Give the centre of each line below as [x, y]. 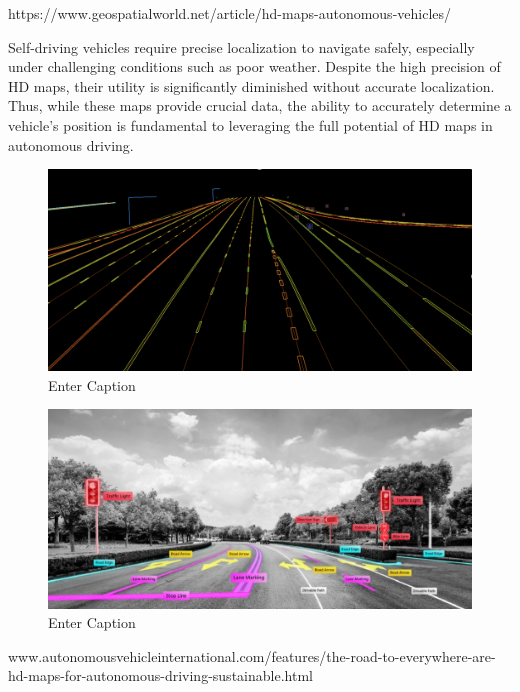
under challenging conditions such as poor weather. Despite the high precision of [254, 66]
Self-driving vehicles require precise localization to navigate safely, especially [241, 46]
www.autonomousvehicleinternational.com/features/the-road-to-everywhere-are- [252, 655]
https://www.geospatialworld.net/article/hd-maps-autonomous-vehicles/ [230, 13]
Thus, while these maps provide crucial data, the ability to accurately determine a [260, 105]
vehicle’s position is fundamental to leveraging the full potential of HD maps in [250, 124]
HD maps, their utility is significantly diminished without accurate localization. [251, 85]
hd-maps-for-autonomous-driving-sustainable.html [160, 675]
